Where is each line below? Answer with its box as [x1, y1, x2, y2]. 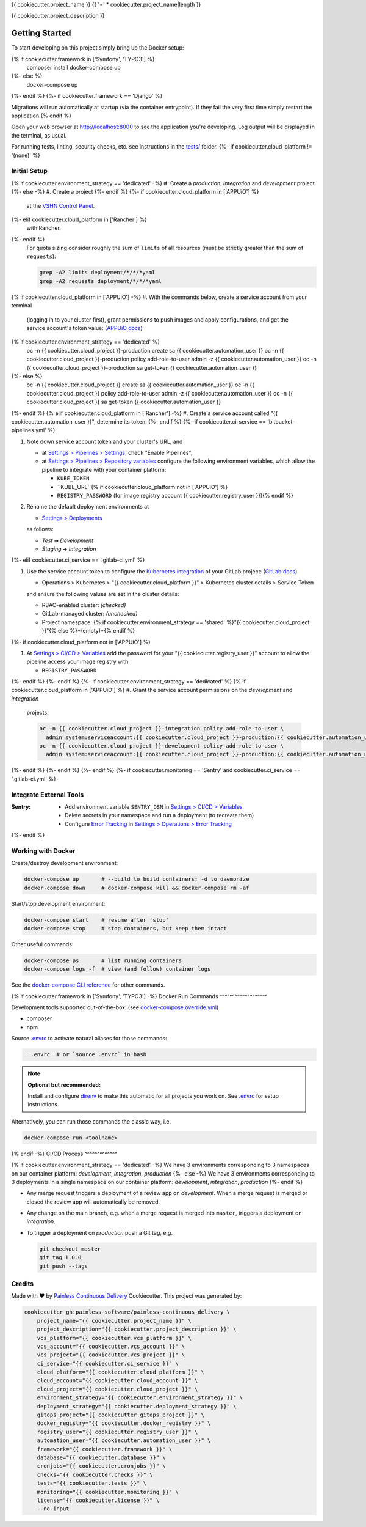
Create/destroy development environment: [11, 859, 118, 867]
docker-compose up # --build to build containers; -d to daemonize [24, 876, 249, 883]
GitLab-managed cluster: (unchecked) [41, 610, 138, 617]
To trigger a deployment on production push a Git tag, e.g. [26, 1229, 173, 1236]
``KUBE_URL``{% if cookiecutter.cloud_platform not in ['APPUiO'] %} [57, 483, 228, 490]
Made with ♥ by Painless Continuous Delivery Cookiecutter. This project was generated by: [11, 1292, 242, 1300]
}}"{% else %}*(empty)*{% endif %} [41, 627, 135, 635]
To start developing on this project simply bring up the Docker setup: [11, 44, 184, 51]
